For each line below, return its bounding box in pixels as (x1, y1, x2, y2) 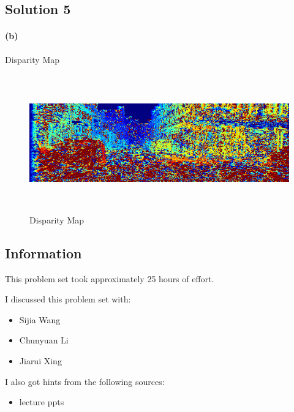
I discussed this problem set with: (5, 293, 131, 305)
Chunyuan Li (19, 334, 69, 346)
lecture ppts (19, 395, 64, 408)
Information (5, 243, 82, 262)
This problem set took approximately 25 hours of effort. (5, 272, 214, 285)
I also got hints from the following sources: (5, 375, 165, 388)
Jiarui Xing (19, 354, 62, 367)
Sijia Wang (19, 313, 61, 326)
